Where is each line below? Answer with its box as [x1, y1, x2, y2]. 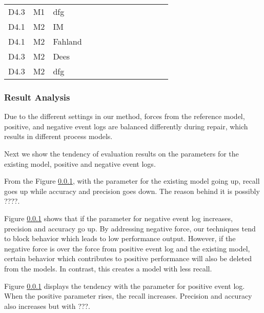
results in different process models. [4, 131, 113, 142]
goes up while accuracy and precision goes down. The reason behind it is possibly [4, 185, 260, 196]
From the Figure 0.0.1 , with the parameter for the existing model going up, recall [4, 175, 260, 186]
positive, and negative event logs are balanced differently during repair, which [4, 121, 248, 131]
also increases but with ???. [4, 300, 90, 311]
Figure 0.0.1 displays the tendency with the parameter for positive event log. [4, 280, 245, 291]
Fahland [53, 35, 82, 47]
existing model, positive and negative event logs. [4, 158, 156, 169]
